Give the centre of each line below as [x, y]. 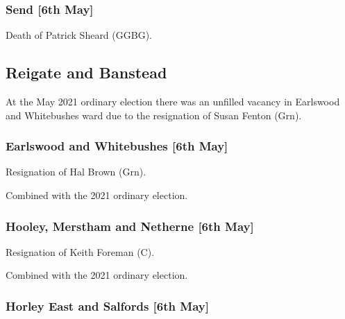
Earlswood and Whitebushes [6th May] [117, 146]
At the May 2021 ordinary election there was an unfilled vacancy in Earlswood [173, 102]
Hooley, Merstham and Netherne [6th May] [130, 226]
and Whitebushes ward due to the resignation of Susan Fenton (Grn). [154, 115]
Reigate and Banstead [86, 72]
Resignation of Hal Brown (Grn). [76, 172]
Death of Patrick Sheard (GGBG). [79, 35]
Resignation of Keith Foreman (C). [80, 251]
